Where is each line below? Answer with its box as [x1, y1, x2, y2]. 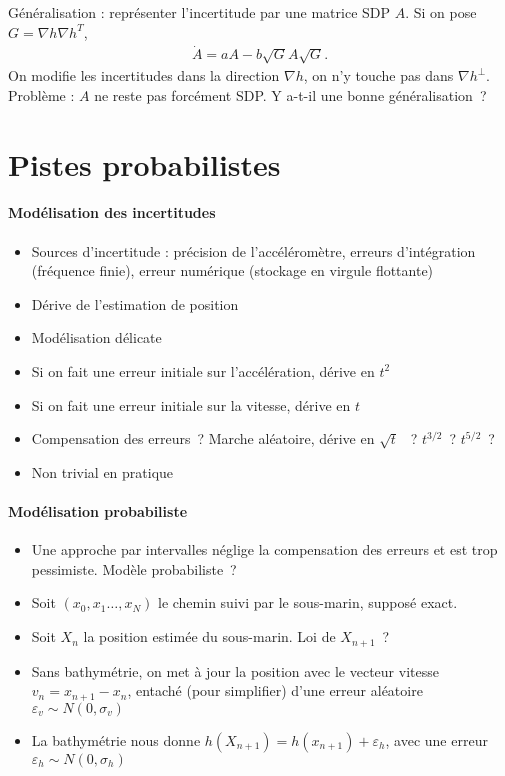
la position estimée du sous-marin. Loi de [83, 626, 336, 647]
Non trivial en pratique [31, 461, 174, 482]
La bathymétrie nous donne [31, 729, 201, 750]
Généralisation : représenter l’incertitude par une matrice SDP [8, 2, 391, 22]
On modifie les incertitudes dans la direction [8, 65, 280, 86]
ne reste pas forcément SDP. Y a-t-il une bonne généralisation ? [94, 84, 487, 105]
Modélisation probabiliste [8, 501, 188, 522]
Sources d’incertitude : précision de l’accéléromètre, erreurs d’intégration [31, 240, 476, 261]
